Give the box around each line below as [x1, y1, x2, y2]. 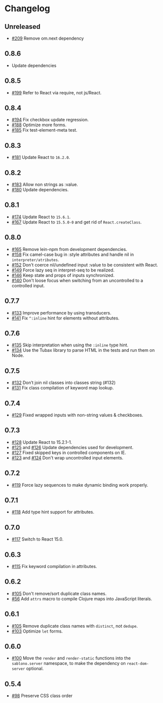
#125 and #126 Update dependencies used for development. [11, 444, 134, 450]
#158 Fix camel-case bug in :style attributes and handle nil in [11, 251, 134, 257]
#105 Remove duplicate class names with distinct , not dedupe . [11, 623, 138, 629]
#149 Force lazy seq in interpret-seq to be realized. [11, 267, 115, 273]
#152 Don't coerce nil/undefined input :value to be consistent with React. [11, 262, 158, 268]
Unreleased [4, 23, 41, 31]
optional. [26, 666, 44, 672]
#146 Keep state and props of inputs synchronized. [11, 272, 115, 278]
